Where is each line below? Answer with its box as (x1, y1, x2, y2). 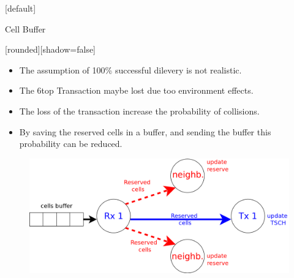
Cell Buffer (5, 22, 46, 35)
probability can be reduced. (19, 137, 123, 150)
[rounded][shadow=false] (5, 43, 96, 56)
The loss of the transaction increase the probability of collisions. (19, 104, 260, 117)
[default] (5, 2, 36, 14)
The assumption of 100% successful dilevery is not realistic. (19, 63, 242, 76)
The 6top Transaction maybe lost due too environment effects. (19, 84, 254, 97)
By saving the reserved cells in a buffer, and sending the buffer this (19, 125, 271, 138)
